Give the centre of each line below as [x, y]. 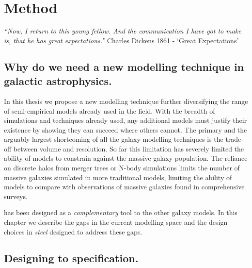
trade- [234, 139]
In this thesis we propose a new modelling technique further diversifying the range [126, 101]
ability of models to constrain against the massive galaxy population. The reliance [126, 158]
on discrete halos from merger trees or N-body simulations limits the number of [122, 168]
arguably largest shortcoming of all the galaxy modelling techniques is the [114, 139]
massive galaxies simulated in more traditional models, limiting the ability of [118, 177]
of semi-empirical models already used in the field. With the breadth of [110, 110]
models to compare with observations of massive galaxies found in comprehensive [124, 187]
